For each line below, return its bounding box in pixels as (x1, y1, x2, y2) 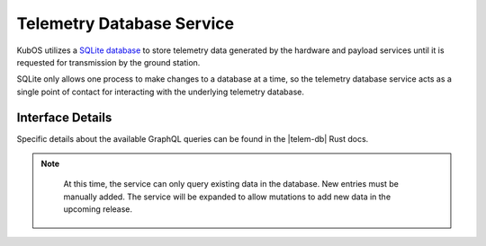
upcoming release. (63, 204, 133, 215)
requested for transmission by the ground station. (16, 57, 201, 67)
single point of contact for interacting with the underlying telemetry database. (16, 86, 305, 97)
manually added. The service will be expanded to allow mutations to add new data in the (63, 191, 391, 202)
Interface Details (16, 110, 112, 125)
